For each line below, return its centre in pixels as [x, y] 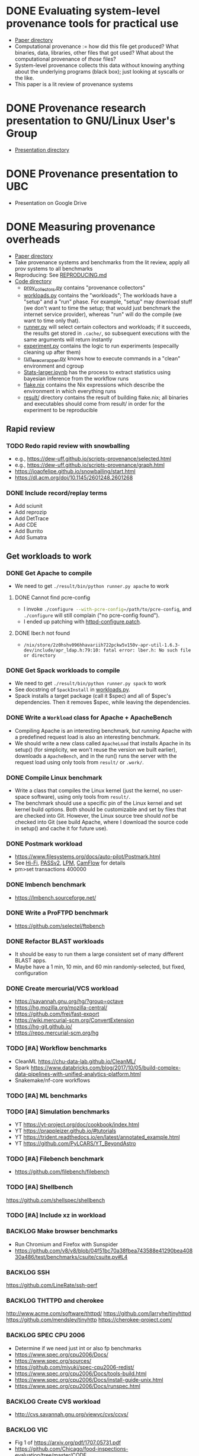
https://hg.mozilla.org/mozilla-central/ [61, 1008]
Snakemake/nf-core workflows [52, 1080]
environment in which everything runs [70, 391]
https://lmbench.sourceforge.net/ [55, 897]
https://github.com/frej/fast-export [57, 1014]
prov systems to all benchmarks [54, 268]
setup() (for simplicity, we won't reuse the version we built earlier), [96, 749]
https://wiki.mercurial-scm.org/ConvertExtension [74, 1020]
